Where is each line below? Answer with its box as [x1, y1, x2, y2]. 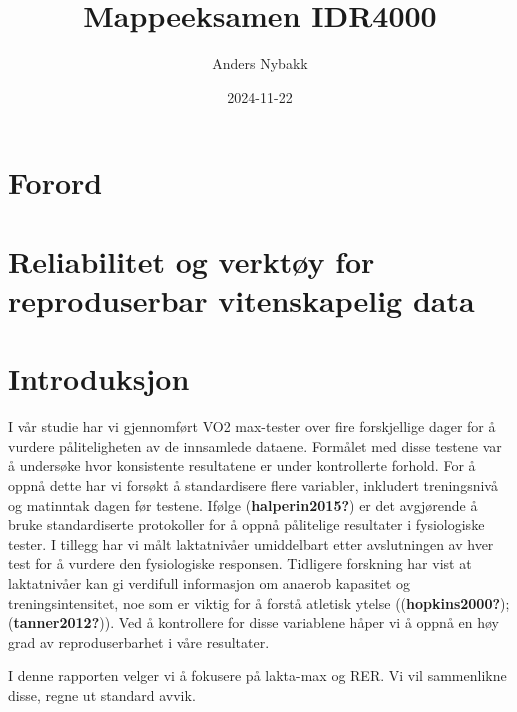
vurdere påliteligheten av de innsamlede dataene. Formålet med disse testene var [8, 435, 502, 456]
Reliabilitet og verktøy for [8, 240, 375, 281]
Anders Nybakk [212, 53, 308, 74]
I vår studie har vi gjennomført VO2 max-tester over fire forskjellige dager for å [8, 416, 496, 437]
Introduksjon [8, 358, 190, 399]
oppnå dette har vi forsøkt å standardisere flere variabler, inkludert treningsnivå [8, 474, 498, 495]
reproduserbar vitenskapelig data [8, 279, 475, 320]
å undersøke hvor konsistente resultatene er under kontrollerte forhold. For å [8, 455, 476, 476]
